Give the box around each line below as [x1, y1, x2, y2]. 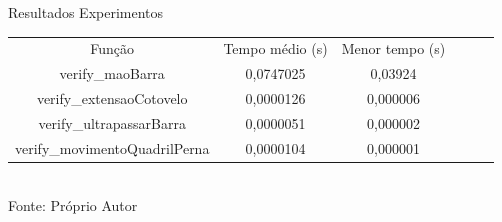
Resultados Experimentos [8, 2, 164, 22]
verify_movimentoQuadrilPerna [15, 137, 210, 158]
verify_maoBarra [59, 63, 165, 84]
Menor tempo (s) [341, 38, 446, 59]
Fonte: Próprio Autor [8, 195, 138, 216]
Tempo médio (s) [223, 38, 328, 59]
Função [90, 38, 135, 59]
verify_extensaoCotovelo [36, 88, 188, 109]
